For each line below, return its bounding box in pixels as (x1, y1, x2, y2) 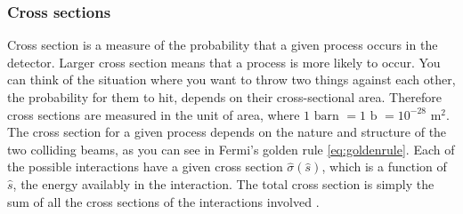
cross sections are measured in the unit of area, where (7, 105, 300, 123)
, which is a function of (321, 157, 447, 176)
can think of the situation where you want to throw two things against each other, (7, 70, 456, 89)
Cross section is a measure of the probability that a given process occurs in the (7, 36, 438, 54)
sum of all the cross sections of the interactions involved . (7, 192, 320, 210)
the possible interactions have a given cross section (7, 157, 283, 176)
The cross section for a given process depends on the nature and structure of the (7, 123, 447, 141)
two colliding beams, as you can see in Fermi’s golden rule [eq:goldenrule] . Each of (7, 139, 455, 158)
